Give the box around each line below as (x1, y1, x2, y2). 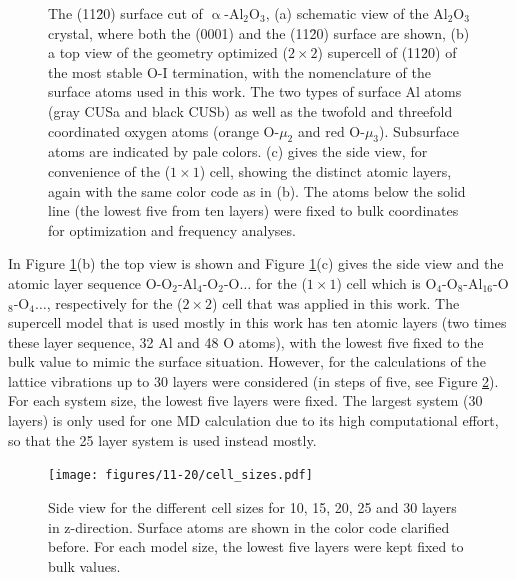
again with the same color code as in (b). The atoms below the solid (48, 180, 466, 201)
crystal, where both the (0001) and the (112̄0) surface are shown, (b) (48, 22, 470, 43)
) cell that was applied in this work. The (212, 292, 460, 313)
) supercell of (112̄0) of (317, 42, 457, 63)
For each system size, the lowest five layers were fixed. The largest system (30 (8, 390, 483, 411)
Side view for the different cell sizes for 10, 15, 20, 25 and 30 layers (48, 496, 457, 517)
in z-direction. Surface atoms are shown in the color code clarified (48, 516, 450, 537)
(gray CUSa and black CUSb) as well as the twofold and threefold (48, 100, 453, 121)
